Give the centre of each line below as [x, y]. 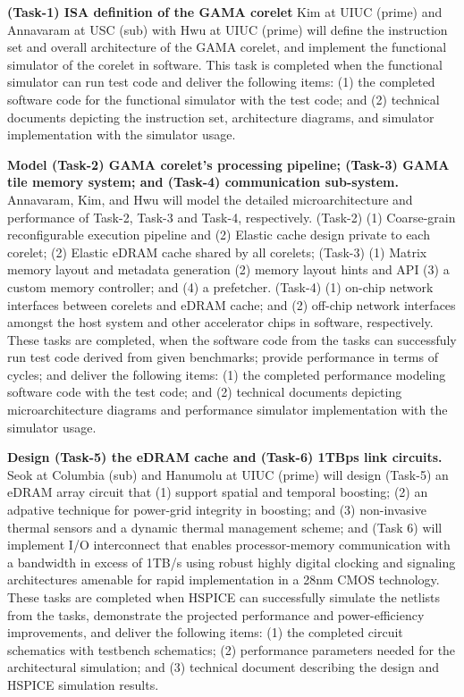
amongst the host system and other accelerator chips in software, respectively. [220, 322]
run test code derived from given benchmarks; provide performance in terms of [223, 357]
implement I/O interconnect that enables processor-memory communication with [229, 545]
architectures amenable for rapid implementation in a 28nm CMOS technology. [224, 579]
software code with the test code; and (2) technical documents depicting [205, 392]
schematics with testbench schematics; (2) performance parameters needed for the [232, 649]
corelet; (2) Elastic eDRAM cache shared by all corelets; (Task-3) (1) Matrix [217, 252]
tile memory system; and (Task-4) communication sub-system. [203, 182]
